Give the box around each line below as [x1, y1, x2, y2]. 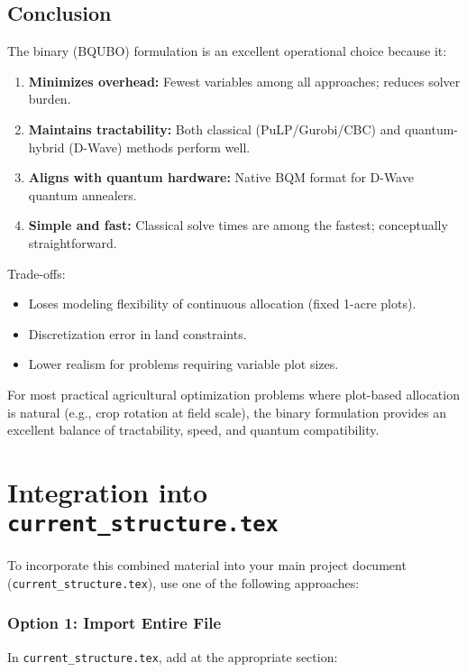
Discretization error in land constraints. [28, 324, 247, 343]
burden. [28, 89, 71, 108]
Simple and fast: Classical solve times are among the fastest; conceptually [28, 216, 448, 235]
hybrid [28, 137, 65, 156]
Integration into [7, 473, 208, 510]
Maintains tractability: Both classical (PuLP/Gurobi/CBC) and [28, 119, 401, 138]
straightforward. [28, 233, 117, 252]
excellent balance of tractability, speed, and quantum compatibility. [7, 420, 380, 439]
